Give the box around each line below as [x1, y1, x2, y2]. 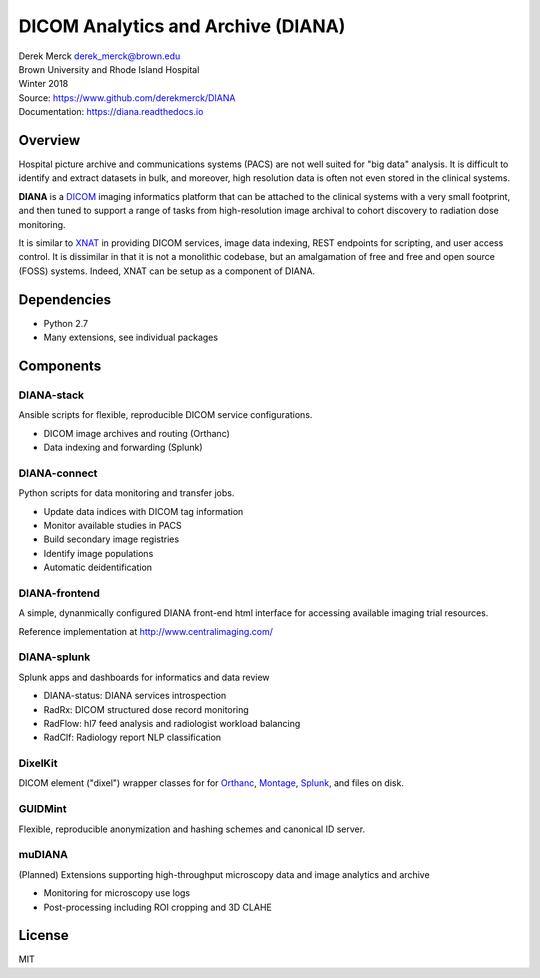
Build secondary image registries [43, 533, 180, 545]
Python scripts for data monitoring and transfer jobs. [18, 487, 235, 499]
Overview [18, 131, 81, 149]
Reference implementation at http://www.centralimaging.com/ [18, 625, 274, 637]
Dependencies [18, 291, 112, 308]
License [18, 927, 69, 944]
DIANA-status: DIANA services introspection [43, 690, 227, 702]
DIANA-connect [18, 466, 98, 480]
